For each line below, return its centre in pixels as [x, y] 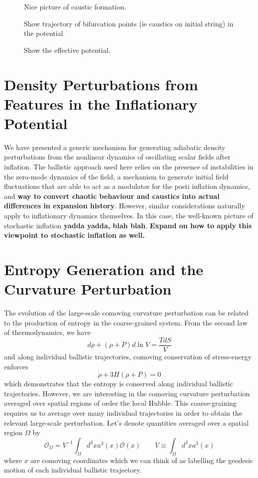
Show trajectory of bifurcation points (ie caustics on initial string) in [129, 23]
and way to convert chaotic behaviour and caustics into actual [112, 196]
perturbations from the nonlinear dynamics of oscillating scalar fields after [117, 157]
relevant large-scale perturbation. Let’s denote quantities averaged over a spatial [127, 422]
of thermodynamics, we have [47, 332]
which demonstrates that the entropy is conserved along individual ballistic [119, 384]
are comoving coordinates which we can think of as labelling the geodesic [142, 460]
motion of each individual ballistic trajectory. [73, 470]
